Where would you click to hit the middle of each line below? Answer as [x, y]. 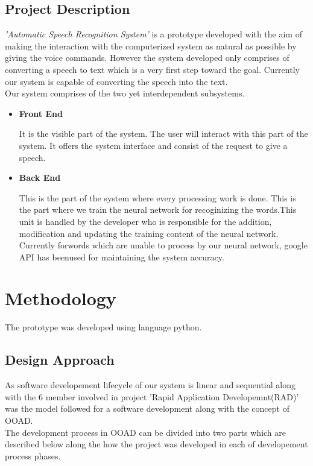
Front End [41, 113]
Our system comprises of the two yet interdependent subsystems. [125, 93]
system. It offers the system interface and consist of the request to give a [153, 145]
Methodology [61, 298]
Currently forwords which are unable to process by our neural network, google [163, 245]
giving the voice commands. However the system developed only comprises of [147, 58]
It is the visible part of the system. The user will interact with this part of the [163, 134]
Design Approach [60, 360]
